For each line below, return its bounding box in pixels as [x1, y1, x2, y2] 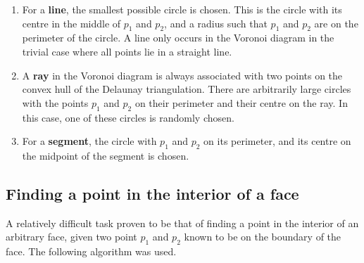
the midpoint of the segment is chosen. [22, 148, 189, 162]
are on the [314, 15, 358, 30]
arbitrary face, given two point [6, 229, 137, 244]
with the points [22, 95, 89, 110]
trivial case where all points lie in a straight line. [22, 44, 232, 58]
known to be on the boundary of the [184, 229, 341, 244]
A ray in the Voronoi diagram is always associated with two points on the [22, 68, 343, 82]
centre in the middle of [22, 15, 121, 30]
